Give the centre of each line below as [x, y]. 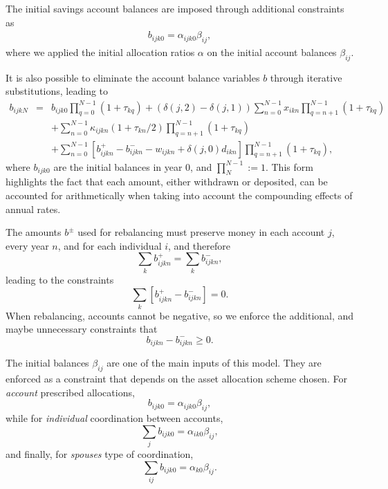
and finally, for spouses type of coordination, [100, 454]
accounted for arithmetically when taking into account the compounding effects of [179, 195]
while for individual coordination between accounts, [114, 418]
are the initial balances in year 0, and [133, 166]
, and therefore [199, 245]
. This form [289, 166]
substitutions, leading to [57, 91]
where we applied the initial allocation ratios [100, 52]
